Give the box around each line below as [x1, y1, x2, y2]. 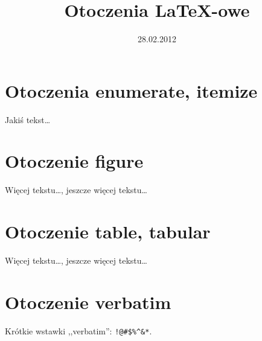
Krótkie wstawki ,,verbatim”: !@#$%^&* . [5, 324, 152, 337]
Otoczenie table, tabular [5, 219, 211, 244]
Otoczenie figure [5, 148, 144, 173]
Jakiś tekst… [5, 113, 51, 126]
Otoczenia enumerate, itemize [5, 78, 258, 103]
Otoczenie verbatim [5, 289, 171, 314]
